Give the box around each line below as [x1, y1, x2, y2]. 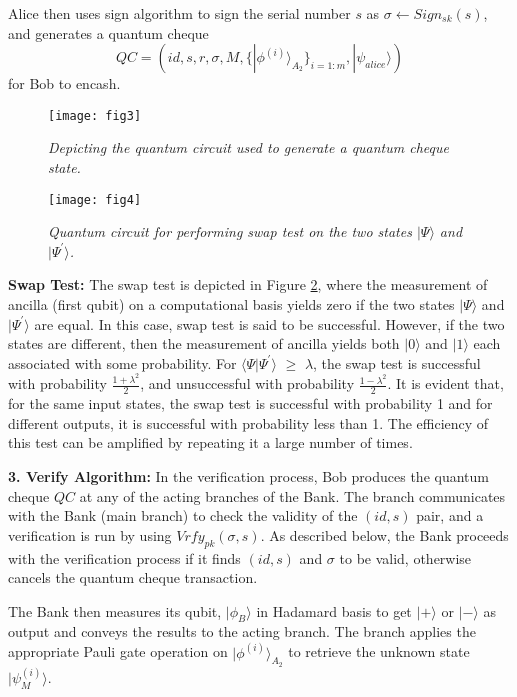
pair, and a [416, 505, 484, 526]
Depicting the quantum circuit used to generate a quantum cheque [48, 137, 449, 158]
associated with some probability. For [8, 352, 237, 373]
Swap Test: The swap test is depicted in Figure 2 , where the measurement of [8, 274, 488, 295]
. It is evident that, [387, 373, 504, 394]
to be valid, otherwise [339, 547, 472, 568]
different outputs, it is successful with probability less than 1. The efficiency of [8, 412, 489, 433]
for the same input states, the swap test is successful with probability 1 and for [8, 393, 493, 414]
